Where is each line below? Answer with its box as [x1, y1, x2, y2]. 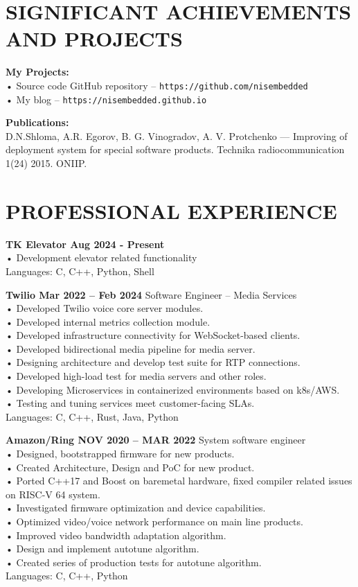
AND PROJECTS [6, 24, 183, 53]
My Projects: [6, 64, 69, 79]
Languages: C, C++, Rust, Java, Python [6, 409, 179, 423]
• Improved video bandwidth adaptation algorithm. [6, 527, 226, 542]
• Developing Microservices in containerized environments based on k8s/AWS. [6, 382, 340, 396]
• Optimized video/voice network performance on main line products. [6, 514, 303, 528]
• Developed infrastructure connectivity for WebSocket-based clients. [6, 328, 301, 342]
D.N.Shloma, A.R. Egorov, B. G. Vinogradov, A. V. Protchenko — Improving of [6, 128, 348, 143]
